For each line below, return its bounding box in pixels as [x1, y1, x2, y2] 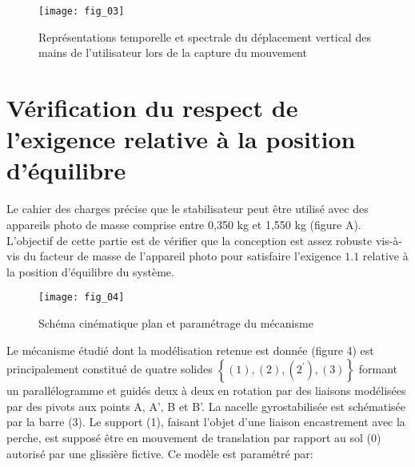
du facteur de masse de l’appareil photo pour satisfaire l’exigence [23, 248, 341, 264]
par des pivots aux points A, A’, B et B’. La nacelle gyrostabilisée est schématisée [6, 397, 405, 414]
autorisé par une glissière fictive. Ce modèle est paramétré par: [6, 445, 313, 461]
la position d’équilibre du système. [6, 263, 174, 280]
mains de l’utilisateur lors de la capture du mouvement [38, 44, 307, 61]
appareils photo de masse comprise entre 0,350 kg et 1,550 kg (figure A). [6, 215, 361, 232]
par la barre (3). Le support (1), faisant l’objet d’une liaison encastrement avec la [6, 413, 405, 430]
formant [358, 360, 398, 377]
